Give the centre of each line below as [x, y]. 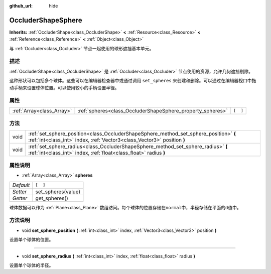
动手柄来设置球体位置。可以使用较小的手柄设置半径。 [64, 87]
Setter [20, 192]
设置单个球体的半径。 [31, 265]
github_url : [21, 6]
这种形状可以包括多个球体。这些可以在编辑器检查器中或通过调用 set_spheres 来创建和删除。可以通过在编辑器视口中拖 [133, 81]
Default [21, 185]
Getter [20, 198]
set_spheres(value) [58, 192]
